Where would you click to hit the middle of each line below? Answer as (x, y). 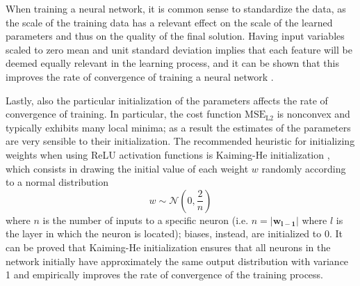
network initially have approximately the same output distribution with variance (177, 261)
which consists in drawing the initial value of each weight (127, 168)
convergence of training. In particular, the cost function (124, 114)
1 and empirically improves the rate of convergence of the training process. (165, 275)
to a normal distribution (57, 182)
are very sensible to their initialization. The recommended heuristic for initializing (180, 141)
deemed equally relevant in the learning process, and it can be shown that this (172, 63)
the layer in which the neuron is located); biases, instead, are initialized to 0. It (174, 233)
